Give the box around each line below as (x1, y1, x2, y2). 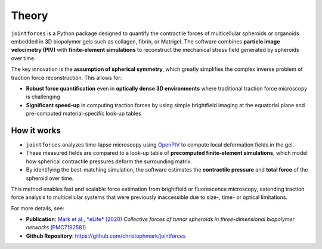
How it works (11, 125, 61, 135)
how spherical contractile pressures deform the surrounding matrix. (26, 158, 193, 165)
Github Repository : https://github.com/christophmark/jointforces (26, 232, 186, 239)
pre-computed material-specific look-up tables (26, 110, 141, 117)
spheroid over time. (26, 175, 74, 182)
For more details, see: (11, 204, 65, 211)
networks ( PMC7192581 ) (26, 224, 86, 231)
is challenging (26, 93, 60, 101)
